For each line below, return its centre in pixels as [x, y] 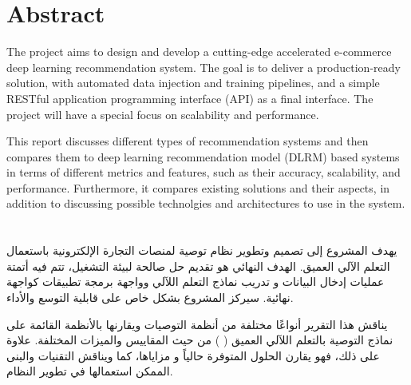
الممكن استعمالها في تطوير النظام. [90, 371]
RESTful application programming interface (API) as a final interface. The [190, 98]
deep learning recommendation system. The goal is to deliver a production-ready [204, 67]
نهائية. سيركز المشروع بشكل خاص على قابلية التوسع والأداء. [150, 298]
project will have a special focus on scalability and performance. [163, 114]
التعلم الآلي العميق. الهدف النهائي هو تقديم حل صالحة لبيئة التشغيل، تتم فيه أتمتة [198, 266]
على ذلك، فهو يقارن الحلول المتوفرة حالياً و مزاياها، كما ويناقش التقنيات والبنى [193, 355]
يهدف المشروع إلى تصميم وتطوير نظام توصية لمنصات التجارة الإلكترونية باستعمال [202, 250]
